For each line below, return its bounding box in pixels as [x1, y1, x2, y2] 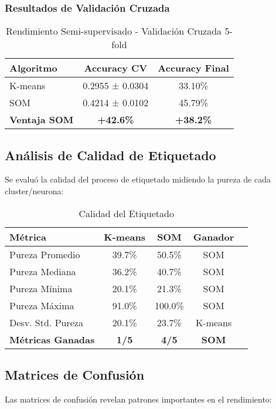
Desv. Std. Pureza [9, 315, 83, 329]
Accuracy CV [84, 61, 148, 75]
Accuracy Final [158, 61, 229, 75]
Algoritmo [9, 61, 57, 75]
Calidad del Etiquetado [79, 206, 174, 220]
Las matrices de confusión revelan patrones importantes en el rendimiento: [5, 393, 272, 405]
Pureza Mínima [9, 281, 73, 295]
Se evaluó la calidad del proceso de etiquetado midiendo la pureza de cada [5, 173, 271, 185]
